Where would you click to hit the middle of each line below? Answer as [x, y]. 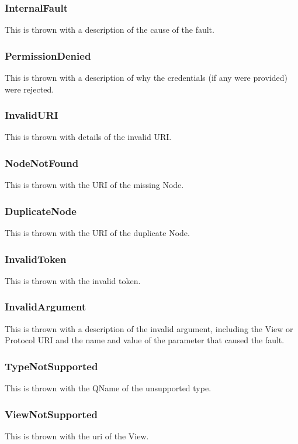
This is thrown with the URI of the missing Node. [94, 185]
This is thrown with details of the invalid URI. [88, 137]
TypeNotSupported [51, 366]
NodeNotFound [42, 163]
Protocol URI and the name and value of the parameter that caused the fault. [145, 340]
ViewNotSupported [51, 414]
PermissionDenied [48, 55]
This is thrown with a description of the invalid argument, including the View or [149, 328]
